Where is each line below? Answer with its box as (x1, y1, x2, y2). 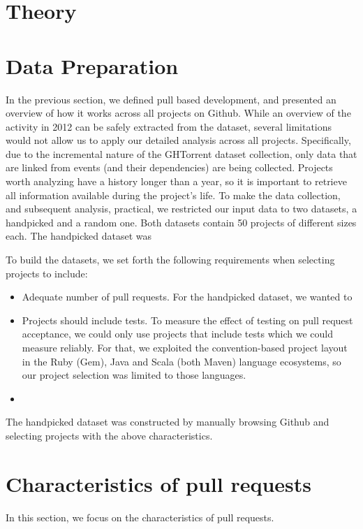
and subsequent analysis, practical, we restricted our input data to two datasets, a (6, 201, 357, 216)
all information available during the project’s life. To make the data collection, (6, 187, 341, 202)
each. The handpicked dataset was (6, 229, 151, 243)
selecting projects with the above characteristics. (6, 428, 213, 442)
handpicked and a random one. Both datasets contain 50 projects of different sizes (6, 215, 357, 229)
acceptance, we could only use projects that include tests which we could (22, 326, 333, 341)
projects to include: (6, 266, 88, 280)
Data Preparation (6, 51, 179, 80)
